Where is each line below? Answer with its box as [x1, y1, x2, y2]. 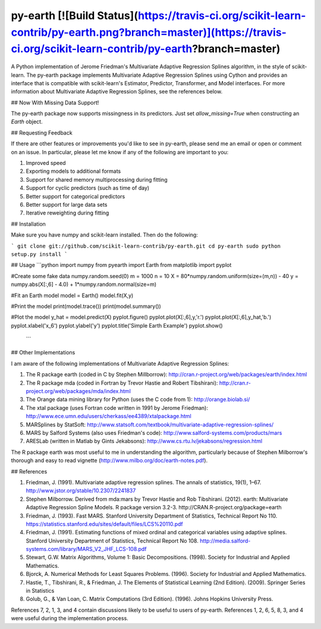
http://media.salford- [199, 537, 251, 544]
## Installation [11, 220, 46, 228]
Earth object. [11, 118, 43, 125]
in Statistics [26, 587, 55, 594]
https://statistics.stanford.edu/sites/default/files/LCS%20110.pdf [26, 520, 184, 527]
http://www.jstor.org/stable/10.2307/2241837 [26, 487, 136, 494]
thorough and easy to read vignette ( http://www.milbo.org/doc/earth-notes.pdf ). [11, 457, 208, 464]
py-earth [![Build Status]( [11, 9, 139, 22]
